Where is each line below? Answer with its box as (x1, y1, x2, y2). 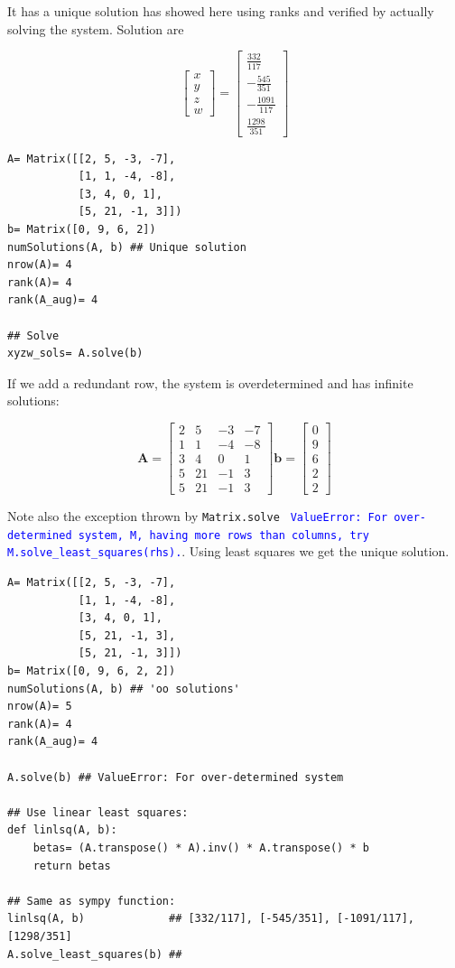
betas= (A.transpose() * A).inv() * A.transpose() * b (32, 842, 369, 854)
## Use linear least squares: (7, 805, 189, 819)
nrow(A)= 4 (7, 258, 72, 272)
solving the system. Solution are (7, 19, 184, 38)
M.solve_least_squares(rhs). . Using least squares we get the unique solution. (7, 542, 450, 561)
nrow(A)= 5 (7, 700, 72, 713)
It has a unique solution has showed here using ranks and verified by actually (7, 2, 434, 20)
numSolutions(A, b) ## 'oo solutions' (7, 682, 240, 695)
